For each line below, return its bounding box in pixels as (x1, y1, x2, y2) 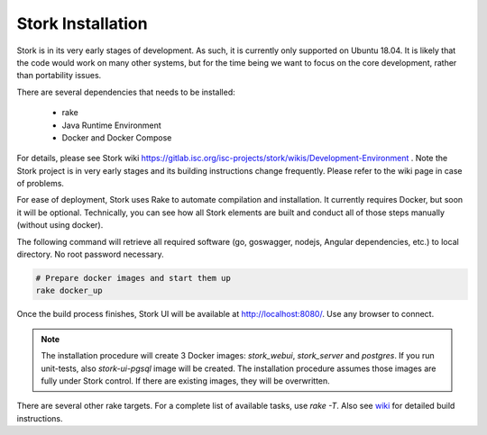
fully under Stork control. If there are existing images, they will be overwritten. (41, 375, 331, 386)
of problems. (16, 178, 65, 189)
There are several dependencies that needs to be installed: (16, 86, 236, 97)
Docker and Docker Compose (61, 131, 172, 143)
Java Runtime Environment (61, 120, 161, 131)
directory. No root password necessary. (16, 249, 164, 260)
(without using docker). (16, 220, 104, 231)
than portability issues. (16, 70, 102, 81)
